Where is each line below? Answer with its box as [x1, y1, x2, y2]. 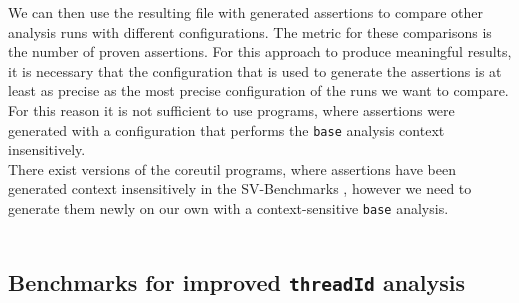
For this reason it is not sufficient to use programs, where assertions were [8, 99, 455, 120]
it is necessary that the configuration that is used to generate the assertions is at [8, 60, 502, 81]
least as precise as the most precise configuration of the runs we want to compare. [8, 80, 509, 101]
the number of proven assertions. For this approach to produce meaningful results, [8, 41, 512, 62]
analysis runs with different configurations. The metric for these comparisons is [8, 21, 492, 42]
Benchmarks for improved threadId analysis [8, 266, 466, 297]
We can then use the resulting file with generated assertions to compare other [8, 2, 483, 22]
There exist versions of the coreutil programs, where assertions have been [8, 158, 456, 179]
